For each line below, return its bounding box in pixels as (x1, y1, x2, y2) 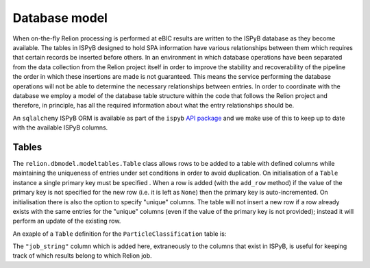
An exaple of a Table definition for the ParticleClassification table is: (12, 230, 227, 238)
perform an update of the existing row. (12, 217, 121, 226)
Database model (12, 10, 108, 25)
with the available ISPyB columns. (12, 123, 108, 132)
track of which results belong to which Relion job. (12, 252, 152, 260)
